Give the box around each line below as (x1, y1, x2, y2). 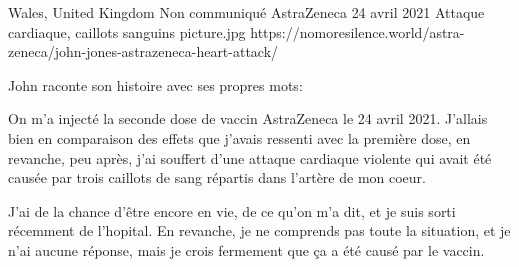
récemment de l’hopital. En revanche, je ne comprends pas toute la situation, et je (8, 220, 511, 241)
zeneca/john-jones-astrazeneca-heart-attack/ (8, 41, 279, 62)
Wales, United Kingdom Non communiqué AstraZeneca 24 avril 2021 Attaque (8, 2, 485, 22)
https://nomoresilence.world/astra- (250, 21, 465, 42)
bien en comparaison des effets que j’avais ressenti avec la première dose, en (8, 127, 471, 148)
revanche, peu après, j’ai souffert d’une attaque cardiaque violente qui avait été (8, 147, 492, 168)
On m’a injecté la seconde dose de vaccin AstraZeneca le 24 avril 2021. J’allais (8, 108, 488, 129)
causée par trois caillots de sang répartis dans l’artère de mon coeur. (8, 167, 426, 188)
